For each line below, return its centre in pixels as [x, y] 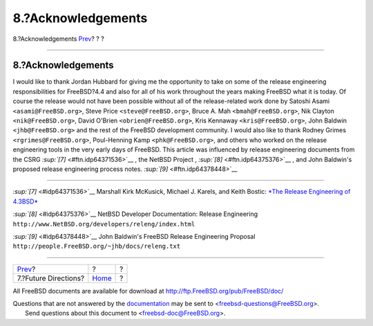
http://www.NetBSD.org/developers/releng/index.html [104, 224]
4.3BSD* [26, 201]
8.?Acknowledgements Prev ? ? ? [59, 39]
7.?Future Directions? [51, 278]
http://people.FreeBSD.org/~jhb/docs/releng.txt [97, 246]
